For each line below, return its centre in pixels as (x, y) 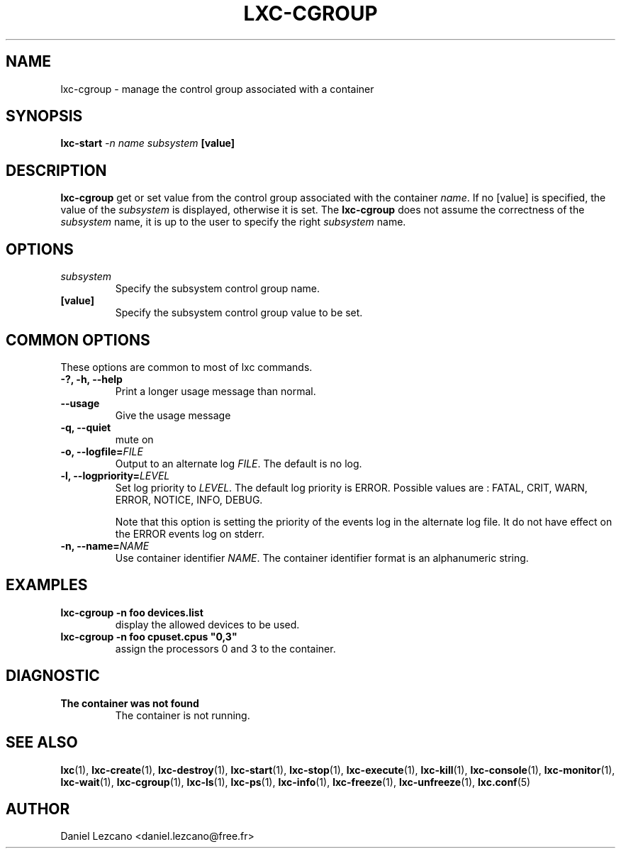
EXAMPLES (47, 585)
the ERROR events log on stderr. (190, 533)
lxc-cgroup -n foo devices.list (132, 612)
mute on (134, 439)
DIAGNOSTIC (53, 676)
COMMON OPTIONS (78, 340)
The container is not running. (183, 715)
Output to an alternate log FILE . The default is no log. (239, 463)
